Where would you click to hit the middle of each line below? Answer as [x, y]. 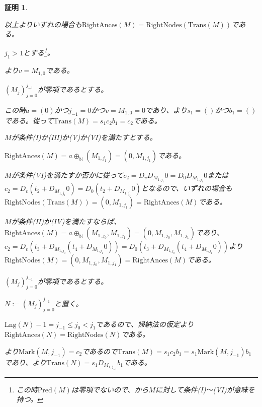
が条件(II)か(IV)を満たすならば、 [66, 221]
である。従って [29, 120]
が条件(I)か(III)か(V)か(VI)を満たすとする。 [84, 137]
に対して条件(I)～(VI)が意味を [205, 389]
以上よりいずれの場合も [43, 24]
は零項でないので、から [110, 389]
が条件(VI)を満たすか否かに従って [67, 175]
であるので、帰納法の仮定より [145, 324]
